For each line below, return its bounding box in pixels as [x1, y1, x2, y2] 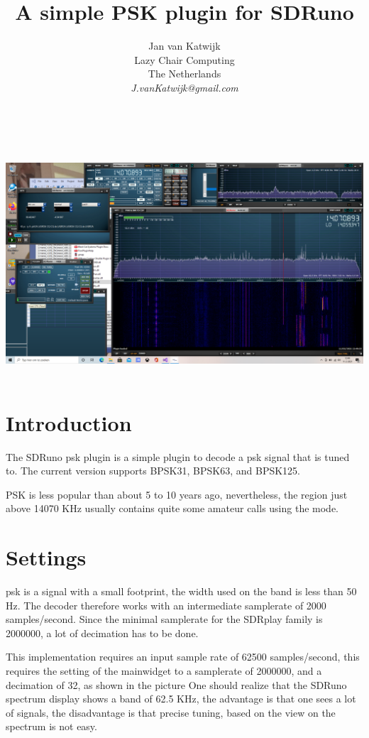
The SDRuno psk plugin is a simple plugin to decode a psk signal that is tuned [6, 449, 350, 464]
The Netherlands [148, 66, 221, 81]
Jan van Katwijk [148, 38, 221, 53]
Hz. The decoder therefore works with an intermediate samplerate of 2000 [6, 597, 326, 612]
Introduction [6, 408, 132, 437]
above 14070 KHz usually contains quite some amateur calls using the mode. [6, 501, 338, 516]
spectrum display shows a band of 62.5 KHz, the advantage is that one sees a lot [6, 691, 356, 706]
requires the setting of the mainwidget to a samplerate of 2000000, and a [6, 663, 322, 678]
